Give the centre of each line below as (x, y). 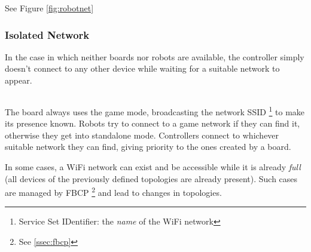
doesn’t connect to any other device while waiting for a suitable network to (142, 68)
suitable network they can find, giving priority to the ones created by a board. (148, 147)
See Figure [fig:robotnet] (49, 8)
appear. (19, 80)
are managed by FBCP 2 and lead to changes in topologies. (113, 191)
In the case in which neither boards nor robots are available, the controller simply (155, 56)
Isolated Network (47, 34)
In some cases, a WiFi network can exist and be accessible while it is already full (153, 167)
